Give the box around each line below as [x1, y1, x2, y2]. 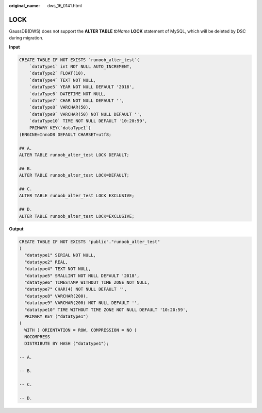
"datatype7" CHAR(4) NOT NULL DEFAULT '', [24, 287, 127, 292]
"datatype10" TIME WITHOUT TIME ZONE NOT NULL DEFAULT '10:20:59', [24, 307, 188, 312]
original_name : [9, 3, 40, 8]
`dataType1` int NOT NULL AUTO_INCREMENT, [29, 64, 132, 69]
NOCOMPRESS [24, 334, 50, 340]
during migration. [9, 35, 44, 41]
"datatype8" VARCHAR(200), [24, 293, 89, 299]
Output [9, 226, 24, 232]
